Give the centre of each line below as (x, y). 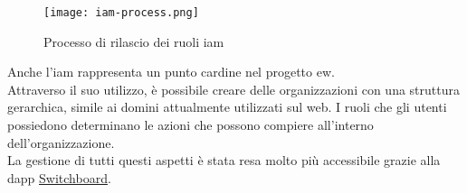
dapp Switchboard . (59, 177)
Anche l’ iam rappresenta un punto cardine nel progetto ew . (171, 72)
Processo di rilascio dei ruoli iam (134, 41)
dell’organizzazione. (61, 142)
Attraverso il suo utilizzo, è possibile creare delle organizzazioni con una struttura (233, 89)
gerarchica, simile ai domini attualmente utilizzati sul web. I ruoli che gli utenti (227, 107)
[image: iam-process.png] (121, 13)
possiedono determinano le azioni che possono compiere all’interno (191, 125)
